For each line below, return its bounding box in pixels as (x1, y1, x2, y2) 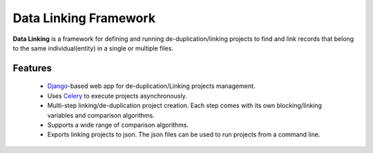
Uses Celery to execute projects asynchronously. (47, 91, 187, 100)
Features (12, 62, 52, 74)
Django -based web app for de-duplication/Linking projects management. (47, 82, 256, 90)
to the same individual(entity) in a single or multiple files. (12, 44, 174, 52)
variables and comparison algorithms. (47, 111, 155, 119)
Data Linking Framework (12, 10, 155, 26)
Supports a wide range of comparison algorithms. (47, 120, 189, 129)
